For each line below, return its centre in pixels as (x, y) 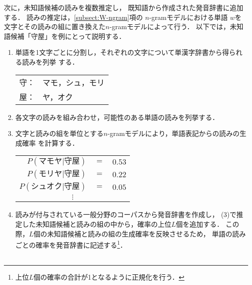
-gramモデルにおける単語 (188, 17)
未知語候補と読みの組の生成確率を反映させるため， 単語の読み (147, 233)
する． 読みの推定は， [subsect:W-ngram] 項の (73, 17)
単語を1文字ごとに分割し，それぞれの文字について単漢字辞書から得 (122, 52)
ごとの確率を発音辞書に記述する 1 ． (71, 244)
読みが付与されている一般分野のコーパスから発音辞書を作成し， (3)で (126, 214)
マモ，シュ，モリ (73, 82)
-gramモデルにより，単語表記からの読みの (173, 133)
